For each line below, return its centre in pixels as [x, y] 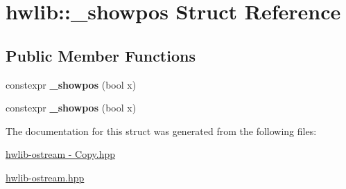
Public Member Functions [101, 55]
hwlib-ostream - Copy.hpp [61, 154]
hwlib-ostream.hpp [45, 177]
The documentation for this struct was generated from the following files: [161, 130]
